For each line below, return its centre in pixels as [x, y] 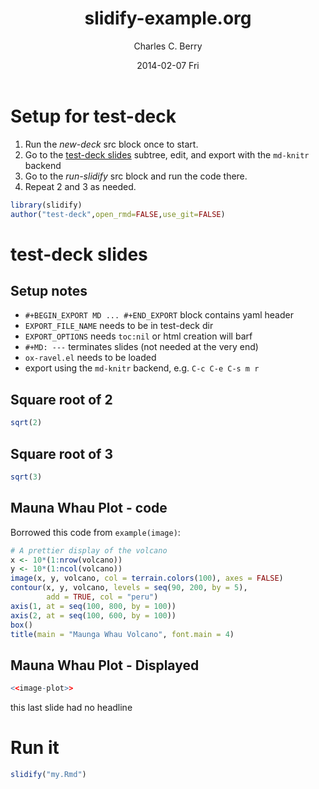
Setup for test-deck [93, 116]
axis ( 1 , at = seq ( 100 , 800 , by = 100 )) [93, 606]
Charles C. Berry [168, 46]
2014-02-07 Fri [168, 65]
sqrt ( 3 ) [26, 477]
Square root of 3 [62, 453]
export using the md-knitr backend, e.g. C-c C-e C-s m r [142, 368]
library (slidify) [46, 205]
